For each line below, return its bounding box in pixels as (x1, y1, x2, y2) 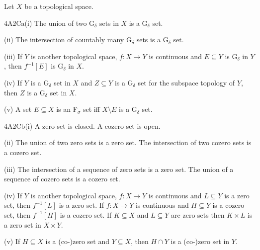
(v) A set (4, 104, 32, 114)
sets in (99, 17, 119, 28)
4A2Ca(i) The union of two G (4, 17, 95, 28)
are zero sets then (171, 209, 225, 220)
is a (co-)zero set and (45, 236, 109, 247)
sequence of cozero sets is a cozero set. (4, 173, 120, 184)
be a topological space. (24, 1, 93, 11)
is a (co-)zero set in (171, 236, 230, 247)
